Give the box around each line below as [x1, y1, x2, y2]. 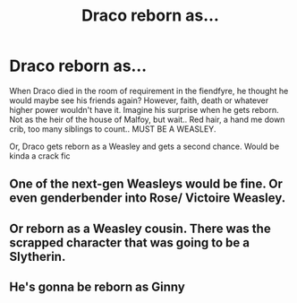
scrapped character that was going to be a [9, 235, 250, 250]
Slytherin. [9, 248, 66, 264]
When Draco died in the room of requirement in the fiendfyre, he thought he [9, 85, 289, 96]
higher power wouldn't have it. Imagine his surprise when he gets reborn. [9, 104, 279, 115]
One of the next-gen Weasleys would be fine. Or [9, 177, 284, 192]
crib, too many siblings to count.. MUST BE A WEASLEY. [9, 123, 216, 134]
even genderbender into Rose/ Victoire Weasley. [9, 190, 286, 206]
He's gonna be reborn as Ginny [9, 280, 185, 295]
